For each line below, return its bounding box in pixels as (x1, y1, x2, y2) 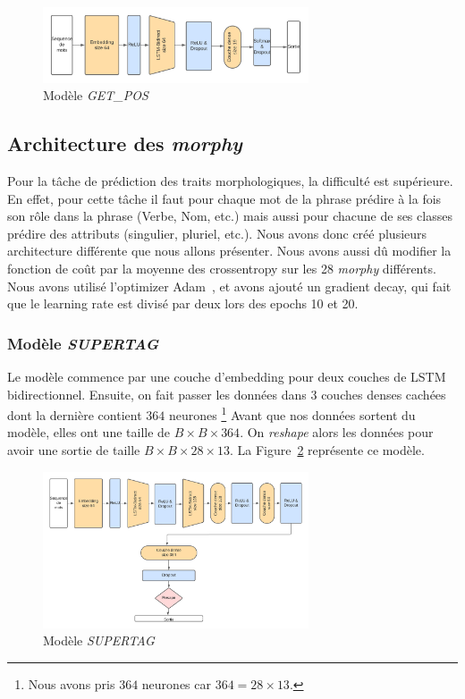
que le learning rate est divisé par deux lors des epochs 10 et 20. (7, 294, 359, 313)
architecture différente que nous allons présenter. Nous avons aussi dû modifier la (7, 241, 452, 260)
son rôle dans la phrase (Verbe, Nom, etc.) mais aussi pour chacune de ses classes (7, 206, 452, 225)
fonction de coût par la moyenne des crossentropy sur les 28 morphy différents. (7, 258, 436, 277)
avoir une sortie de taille (7, 441, 140, 459)
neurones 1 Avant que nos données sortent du (168, 403, 416, 424)
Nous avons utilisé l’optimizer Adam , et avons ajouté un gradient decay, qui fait (7, 276, 452, 295)
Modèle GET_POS (43, 86, 148, 105)
